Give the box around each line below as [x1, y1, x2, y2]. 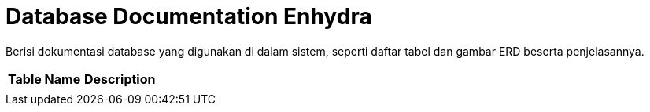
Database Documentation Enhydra [6, 3, 372, 30]
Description [84, 70, 156, 87]
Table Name [8, 70, 81, 87]
